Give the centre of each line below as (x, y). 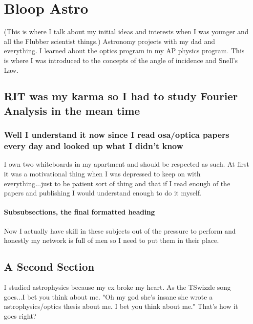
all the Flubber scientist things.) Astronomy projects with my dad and (110, 41)
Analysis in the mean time (72, 110)
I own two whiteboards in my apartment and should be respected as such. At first (126, 164)
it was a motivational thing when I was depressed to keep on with (102, 173)
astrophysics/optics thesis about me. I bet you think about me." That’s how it (121, 306)
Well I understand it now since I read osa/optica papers (117, 135)
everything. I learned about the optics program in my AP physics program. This (124, 51)
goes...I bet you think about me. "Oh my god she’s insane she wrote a (108, 296)
